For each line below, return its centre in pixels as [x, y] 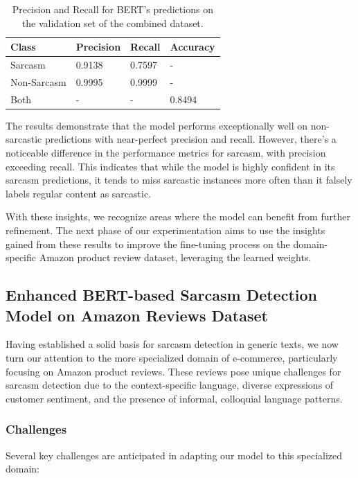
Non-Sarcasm [38, 81]
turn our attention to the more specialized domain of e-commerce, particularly [172, 357]
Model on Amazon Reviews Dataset [137, 315]
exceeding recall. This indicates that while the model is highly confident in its [170, 166]
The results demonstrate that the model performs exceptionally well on [157, 125]
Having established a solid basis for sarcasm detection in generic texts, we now [172, 344]
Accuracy [193, 47]
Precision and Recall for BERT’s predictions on [113, 9]
